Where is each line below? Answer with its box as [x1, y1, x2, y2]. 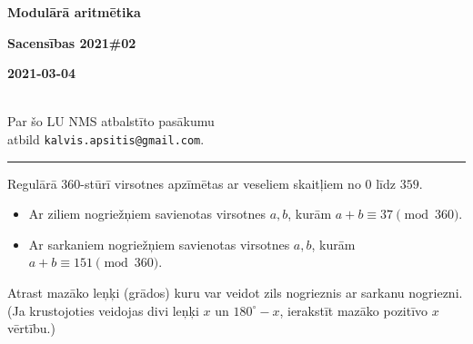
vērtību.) [7, 319, 55, 338]
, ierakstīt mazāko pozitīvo [279, 300, 428, 319]
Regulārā [7, 173, 57, 192]
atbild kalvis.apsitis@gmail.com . [7, 129, 205, 148]
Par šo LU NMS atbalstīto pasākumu [7, 112, 215, 131]
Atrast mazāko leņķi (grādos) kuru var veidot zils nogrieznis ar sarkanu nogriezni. [7, 283, 463, 301]
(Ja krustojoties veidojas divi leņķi [7, 300, 199, 319]
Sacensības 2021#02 [7, 33, 136, 52]
